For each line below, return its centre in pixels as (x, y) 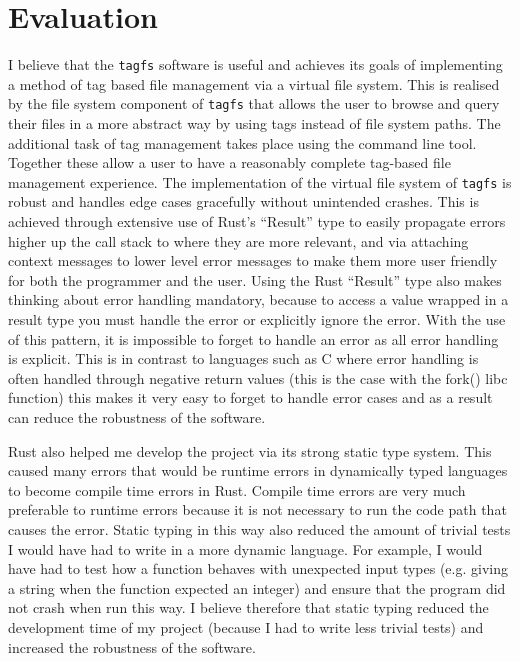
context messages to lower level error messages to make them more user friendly (253, 260)
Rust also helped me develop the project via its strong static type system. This (250, 450)
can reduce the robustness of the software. (137, 417)
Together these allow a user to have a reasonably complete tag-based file (229, 162)
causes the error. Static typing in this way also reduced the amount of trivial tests (259, 528)
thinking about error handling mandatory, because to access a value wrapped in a (258, 299)
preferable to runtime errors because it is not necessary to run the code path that (257, 509)
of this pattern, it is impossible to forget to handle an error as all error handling (253, 338)
